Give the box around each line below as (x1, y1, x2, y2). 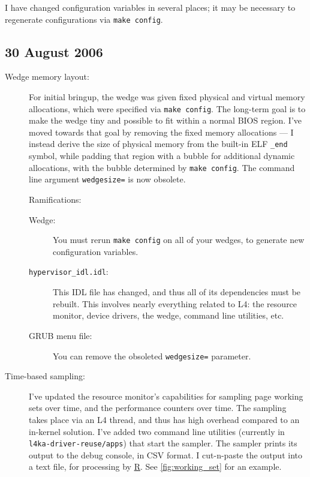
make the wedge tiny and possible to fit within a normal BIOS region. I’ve (29, 114, 302, 127)
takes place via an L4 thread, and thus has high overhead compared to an (29, 413, 300, 425)
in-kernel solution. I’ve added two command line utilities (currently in (29, 425, 285, 437)
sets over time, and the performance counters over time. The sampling (29, 401, 287, 414)
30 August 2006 (5, 42, 103, 61)
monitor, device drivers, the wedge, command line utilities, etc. (53, 309, 284, 322)
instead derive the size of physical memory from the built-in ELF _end (29, 137, 288, 150)
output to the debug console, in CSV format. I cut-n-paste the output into (29, 448, 302, 461)
